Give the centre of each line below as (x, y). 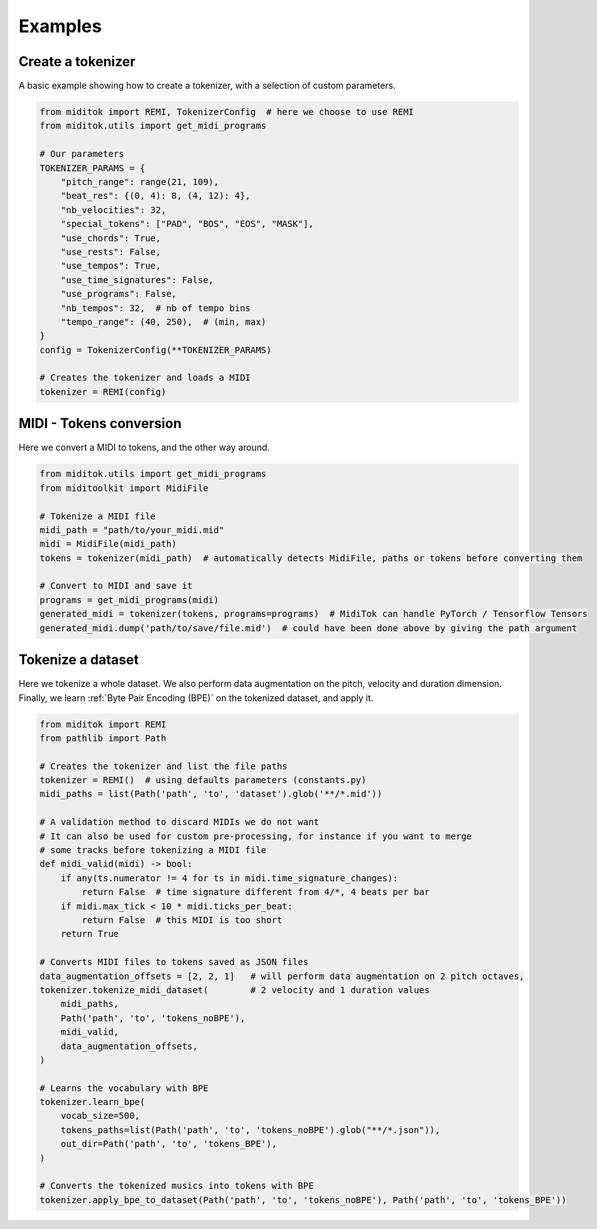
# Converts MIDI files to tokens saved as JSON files (174, 962)
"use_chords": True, (111, 238)
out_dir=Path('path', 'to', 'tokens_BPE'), (168, 1144)
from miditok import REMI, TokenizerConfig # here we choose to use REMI (227, 112)
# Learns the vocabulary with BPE (124, 1088)
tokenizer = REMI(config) (103, 391)
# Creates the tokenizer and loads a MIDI (145, 378)
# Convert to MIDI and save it (116, 586)
